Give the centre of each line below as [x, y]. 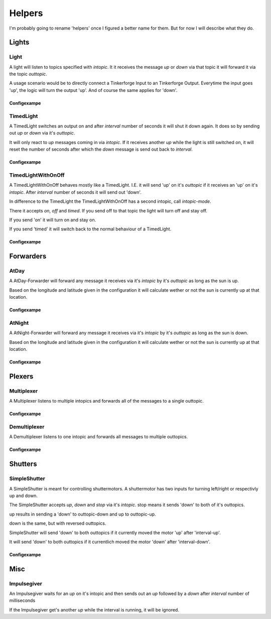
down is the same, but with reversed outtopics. [58, 523]
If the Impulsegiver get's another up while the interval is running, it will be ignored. [94, 609]
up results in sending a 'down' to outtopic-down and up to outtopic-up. [83, 514]
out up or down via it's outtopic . [42, 133]
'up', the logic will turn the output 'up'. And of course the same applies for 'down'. [93, 90]
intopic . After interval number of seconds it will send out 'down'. [75, 192]
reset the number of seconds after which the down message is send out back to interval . [101, 149]
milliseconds [22, 600]
